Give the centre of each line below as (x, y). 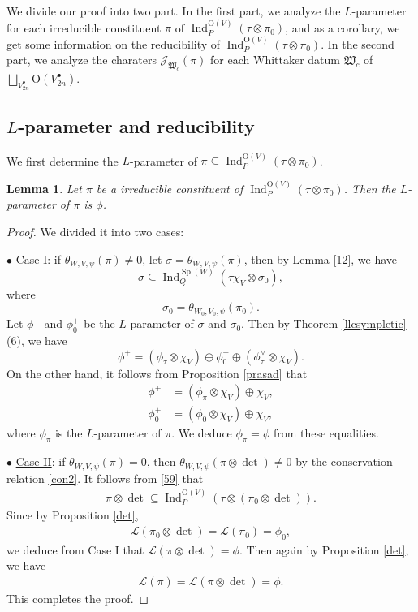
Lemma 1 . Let (44, 188)
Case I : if (38, 259)
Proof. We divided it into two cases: (95, 231)
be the (99, 323)
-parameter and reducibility (136, 125)
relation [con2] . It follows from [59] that (105, 478)
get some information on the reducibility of (114, 43)
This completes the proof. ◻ (78, 599)
